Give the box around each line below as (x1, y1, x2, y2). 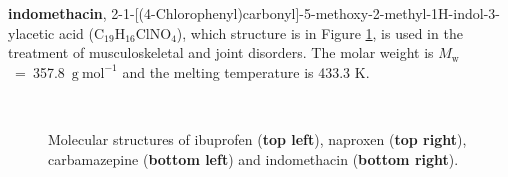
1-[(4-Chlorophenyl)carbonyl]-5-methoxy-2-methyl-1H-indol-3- (123, 3, 500, 23)
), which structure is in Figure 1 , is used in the (176, 22, 463, 43)
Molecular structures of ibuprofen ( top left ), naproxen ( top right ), (48, 128, 467, 149)
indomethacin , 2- (8, 3, 124, 23)
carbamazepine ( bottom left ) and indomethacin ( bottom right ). (48, 148, 459, 169)
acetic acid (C (19, 22, 105, 43)
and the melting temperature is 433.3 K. (122, 61, 370, 82)
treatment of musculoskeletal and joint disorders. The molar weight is (8, 42, 434, 63)
